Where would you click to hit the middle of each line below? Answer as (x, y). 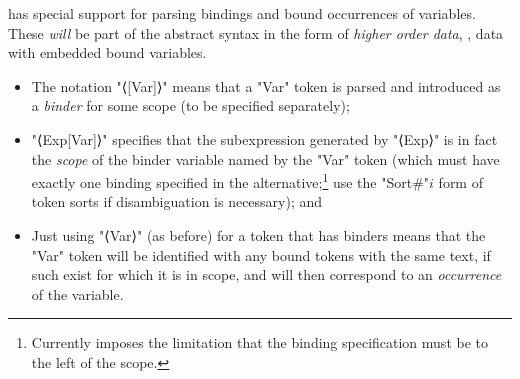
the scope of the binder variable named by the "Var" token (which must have (265, 158)
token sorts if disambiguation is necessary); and (177, 201)
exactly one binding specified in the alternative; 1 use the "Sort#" (230, 180)
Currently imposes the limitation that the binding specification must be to (259, 342)
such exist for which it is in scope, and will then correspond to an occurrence (266, 274)
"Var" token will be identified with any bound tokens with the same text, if (261, 254)
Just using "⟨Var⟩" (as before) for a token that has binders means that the (258, 235)
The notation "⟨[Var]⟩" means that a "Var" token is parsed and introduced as (266, 85)
